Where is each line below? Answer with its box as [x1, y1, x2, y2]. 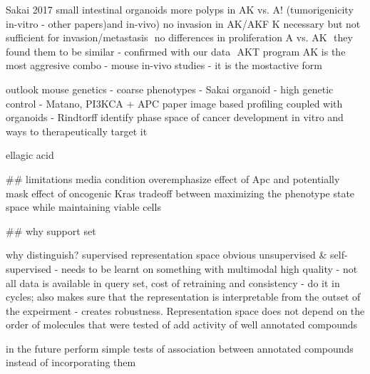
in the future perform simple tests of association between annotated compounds [6, 341, 354, 355]
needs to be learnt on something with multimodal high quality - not [61, 261, 358, 276]
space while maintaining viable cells [6, 199, 161, 214]
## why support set [6, 223, 96, 238]
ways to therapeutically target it [6, 123, 148, 138]
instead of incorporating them [6, 355, 136, 370]
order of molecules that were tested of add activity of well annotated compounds [6, 317, 358, 332]
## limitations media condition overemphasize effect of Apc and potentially [6, 171, 340, 186]
